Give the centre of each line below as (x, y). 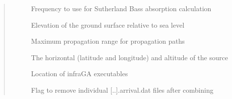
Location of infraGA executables (79, 74)
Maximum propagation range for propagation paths (108, 41)
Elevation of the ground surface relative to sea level (108, 25)
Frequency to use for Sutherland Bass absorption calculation (121, 8)
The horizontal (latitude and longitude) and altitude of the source (129, 57)
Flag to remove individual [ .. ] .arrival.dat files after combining (122, 90)
